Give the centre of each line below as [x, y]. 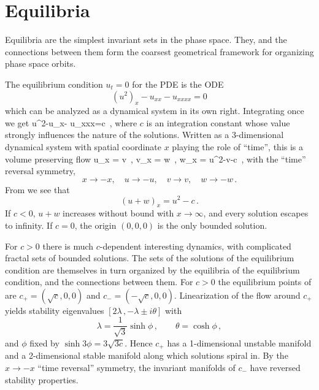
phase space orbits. [40, 63]
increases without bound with [118, 213]
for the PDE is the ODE [178, 84]
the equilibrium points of [265, 282]
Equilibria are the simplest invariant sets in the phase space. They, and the [146, 40]
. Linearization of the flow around [237, 295]
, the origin [95, 225]
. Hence [139, 342]
